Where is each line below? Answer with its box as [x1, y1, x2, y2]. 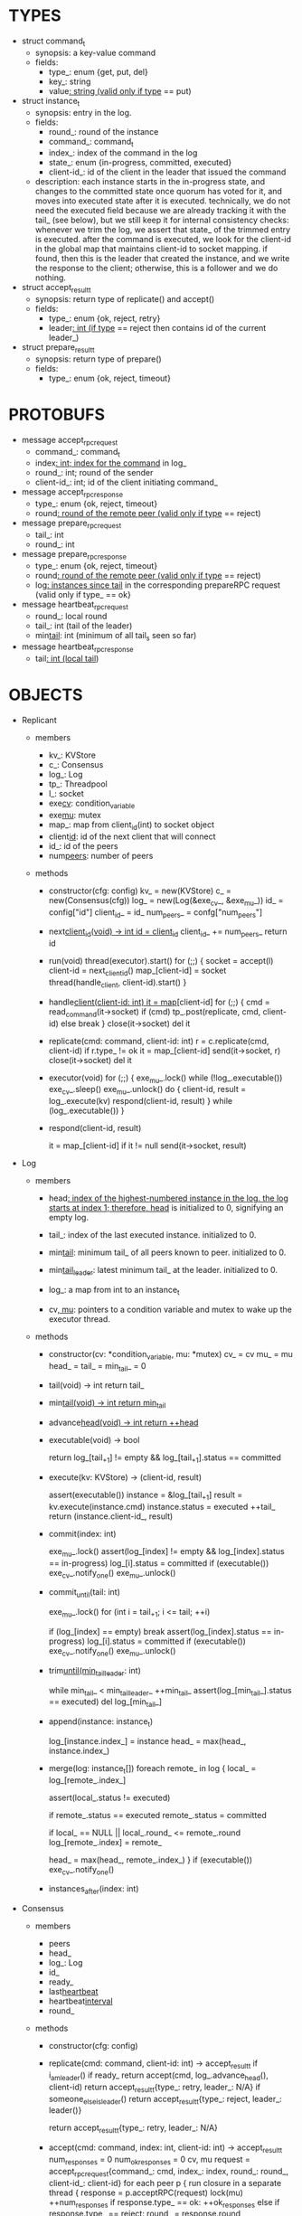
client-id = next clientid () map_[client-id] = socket [48, 965, 227, 977]
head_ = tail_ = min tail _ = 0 [48, 1360, 146, 1373]
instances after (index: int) [48, 1883, 139, 1897]
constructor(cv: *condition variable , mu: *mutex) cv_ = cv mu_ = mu [48, 1348, 293, 1362]
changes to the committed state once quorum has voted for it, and [34, 186, 282, 197]
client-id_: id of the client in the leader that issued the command [48, 166, 287, 177]
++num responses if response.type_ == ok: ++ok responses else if [48, 2196, 280, 2210]
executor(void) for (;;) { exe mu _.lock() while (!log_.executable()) [48, 1072, 283, 1085]
